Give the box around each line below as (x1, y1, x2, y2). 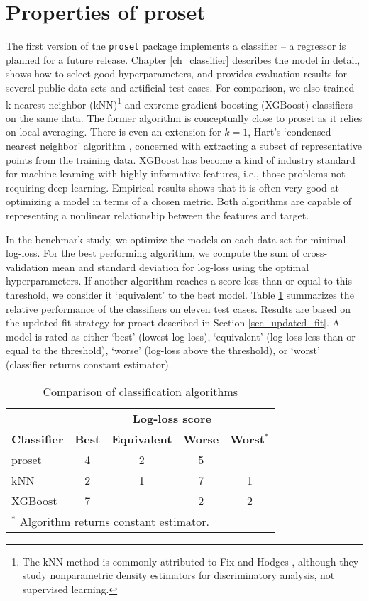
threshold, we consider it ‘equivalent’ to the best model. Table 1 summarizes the (6, 287, 354, 302)
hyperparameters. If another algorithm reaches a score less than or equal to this (6, 273, 353, 288)
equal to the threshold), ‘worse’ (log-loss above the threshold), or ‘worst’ (6, 343, 320, 358)
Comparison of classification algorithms (43, 382, 238, 399)
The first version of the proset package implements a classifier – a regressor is (6, 38, 346, 53)
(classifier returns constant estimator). (6, 356, 172, 371)
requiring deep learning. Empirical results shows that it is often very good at (6, 180, 339, 194)
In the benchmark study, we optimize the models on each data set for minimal (6, 231, 346, 246)
